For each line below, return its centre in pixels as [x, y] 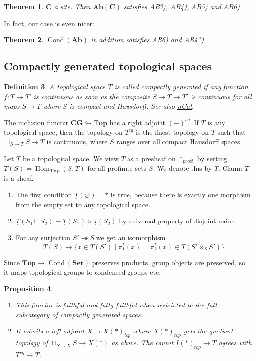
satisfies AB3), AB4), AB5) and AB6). [183, 6]
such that [231, 132]
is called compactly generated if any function [181, 86]
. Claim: [230, 168]
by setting [212, 158]
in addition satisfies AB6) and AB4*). [148, 40]
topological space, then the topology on [63, 132]
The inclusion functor [36, 122]
